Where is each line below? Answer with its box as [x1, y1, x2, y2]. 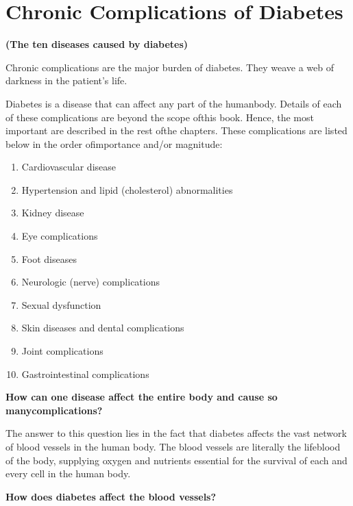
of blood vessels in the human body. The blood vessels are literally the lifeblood [5, 440, 341, 453]
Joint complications [21, 344, 104, 358]
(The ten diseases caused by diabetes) [5, 37, 188, 51]
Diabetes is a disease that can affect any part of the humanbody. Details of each [5, 96, 342, 110]
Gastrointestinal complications [21, 366, 149, 381]
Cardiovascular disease [21, 160, 116, 174]
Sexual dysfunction [21, 297, 101, 312]
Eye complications [21, 229, 98, 243]
